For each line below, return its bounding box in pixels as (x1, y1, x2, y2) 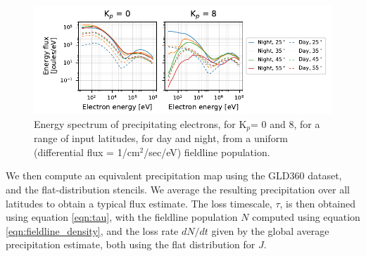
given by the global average (211, 223, 329, 238)
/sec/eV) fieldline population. (144, 144, 270, 159)
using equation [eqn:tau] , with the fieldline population (6, 210, 238, 224)
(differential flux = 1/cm (34, 144, 140, 159)
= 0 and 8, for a (251, 116, 320, 131)
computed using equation (252, 210, 360, 224)
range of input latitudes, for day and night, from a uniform (34, 131, 288, 146)
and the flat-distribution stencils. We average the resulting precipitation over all (6, 182, 350, 196)
